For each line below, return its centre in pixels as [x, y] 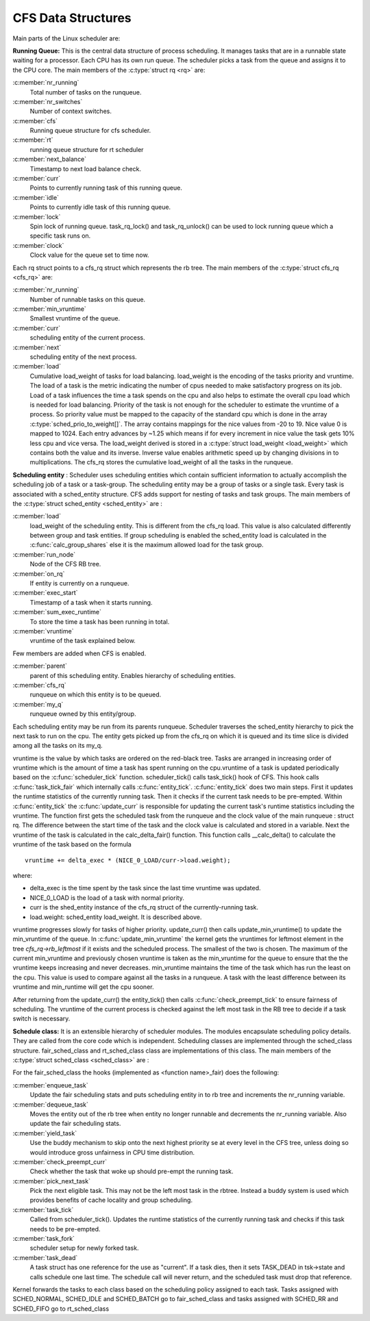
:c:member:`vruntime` [43, 631]
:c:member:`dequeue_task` [50, 1104]
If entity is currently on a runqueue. [79, 583]
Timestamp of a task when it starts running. [91, 602]
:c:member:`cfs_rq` [39, 685]
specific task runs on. [60, 236]
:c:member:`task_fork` [44, 1239]
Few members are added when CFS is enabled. [79, 653]
